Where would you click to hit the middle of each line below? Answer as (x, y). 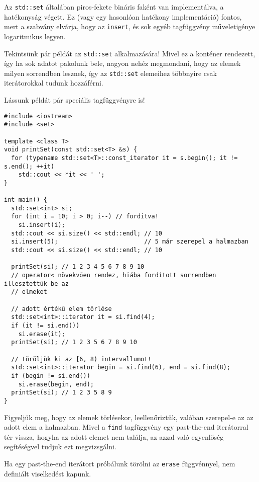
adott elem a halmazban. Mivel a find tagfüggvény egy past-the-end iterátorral (126, 427)
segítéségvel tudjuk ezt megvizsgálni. (60, 447)
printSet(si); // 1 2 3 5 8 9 (61, 393)
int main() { (26, 200)
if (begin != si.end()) (51, 376)
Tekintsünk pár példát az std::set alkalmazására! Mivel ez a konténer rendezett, (130, 53)
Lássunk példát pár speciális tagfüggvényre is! (75, 100)
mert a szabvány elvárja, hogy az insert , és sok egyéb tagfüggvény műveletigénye (130, 26)
